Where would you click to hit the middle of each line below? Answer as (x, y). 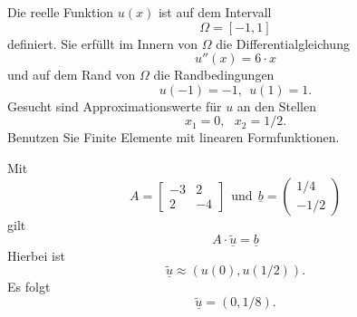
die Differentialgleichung (283, 43)
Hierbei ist (36, 255)
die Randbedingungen (214, 75)
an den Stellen (276, 106)
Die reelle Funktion (61, 12)
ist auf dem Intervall (215, 12)
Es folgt (29, 287)
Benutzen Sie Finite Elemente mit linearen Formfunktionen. (174, 137)
